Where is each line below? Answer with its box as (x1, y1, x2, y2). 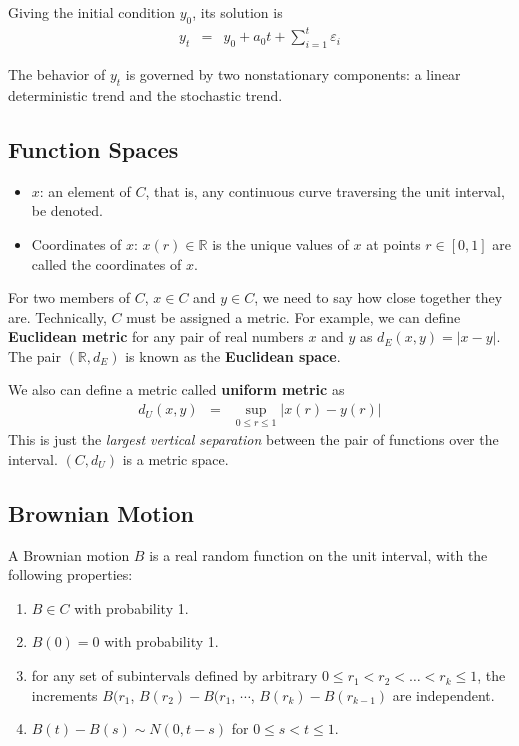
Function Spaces (8, 133, 179, 164)
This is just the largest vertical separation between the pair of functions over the (8, 429, 499, 450)
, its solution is (192, 2, 283, 22)
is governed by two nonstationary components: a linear (125, 64, 461, 85)
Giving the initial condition (8, 2, 175, 22)
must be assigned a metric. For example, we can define (126, 306, 461, 327)
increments (31, 684, 98, 705)
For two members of (8, 287, 131, 308)
